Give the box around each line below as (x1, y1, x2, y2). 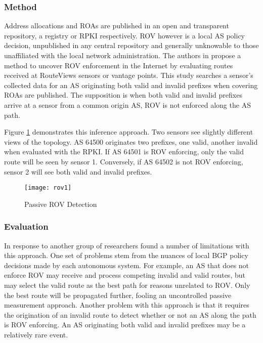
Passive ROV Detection (24, 198, 97, 209)
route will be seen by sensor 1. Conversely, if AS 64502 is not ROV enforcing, (4, 156, 243, 166)
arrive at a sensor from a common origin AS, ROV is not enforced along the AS (4, 99, 251, 110)
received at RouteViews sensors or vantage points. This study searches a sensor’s (4, 70, 253, 80)
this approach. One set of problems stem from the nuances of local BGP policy (4, 250, 248, 261)
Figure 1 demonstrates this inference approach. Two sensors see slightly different (4, 126, 253, 137)
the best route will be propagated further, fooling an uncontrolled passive (4, 289, 232, 300)
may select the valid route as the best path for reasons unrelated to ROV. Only (4, 279, 250, 290)
